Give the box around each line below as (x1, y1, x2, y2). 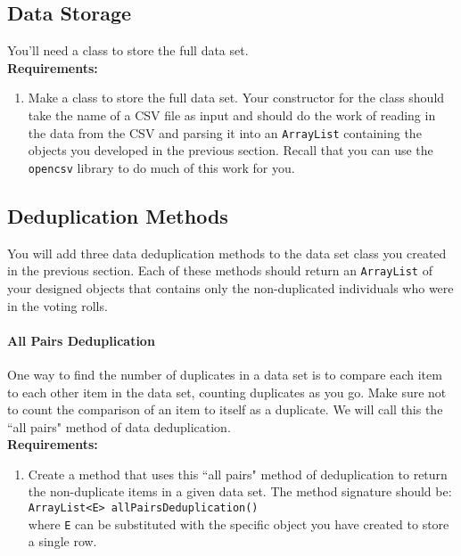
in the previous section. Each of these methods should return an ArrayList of (7, 261, 432, 280)
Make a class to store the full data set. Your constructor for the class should (28, 88, 445, 107)
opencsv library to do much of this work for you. (28, 158, 295, 176)
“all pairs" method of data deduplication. (7, 417, 231, 436)
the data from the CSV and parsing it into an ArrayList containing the (28, 123, 422, 142)
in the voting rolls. (7, 296, 108, 315)
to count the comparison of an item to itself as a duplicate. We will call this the (7, 400, 443, 419)
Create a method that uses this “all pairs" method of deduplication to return (28, 464, 448, 483)
